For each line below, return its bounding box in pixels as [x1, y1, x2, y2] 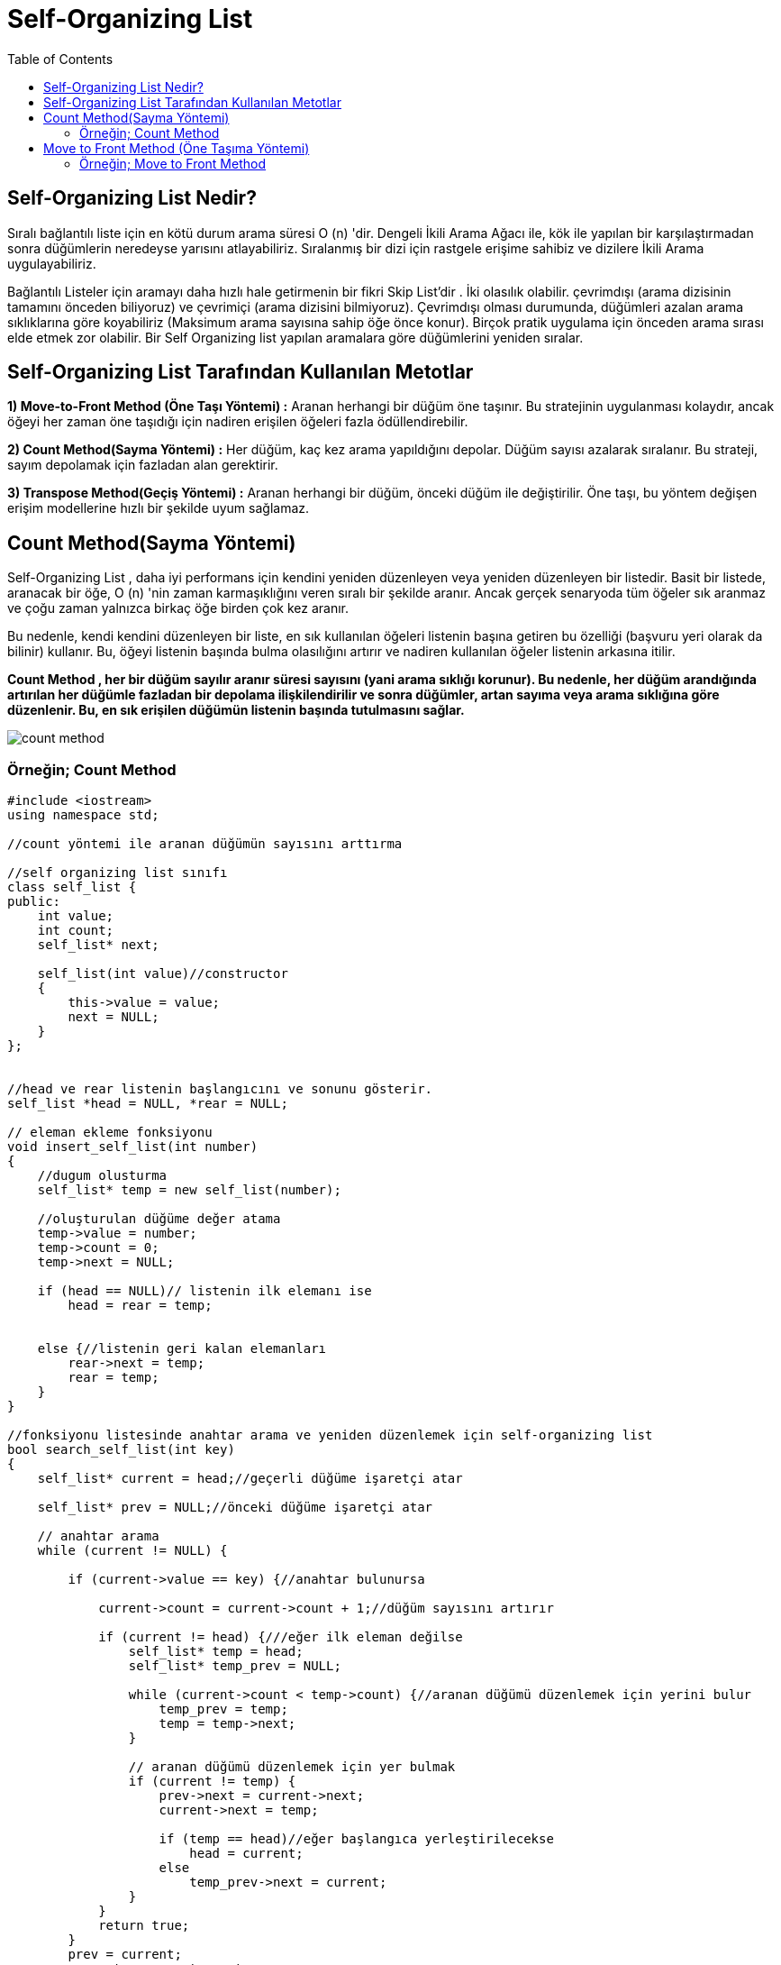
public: [7, 894, 61, 909]
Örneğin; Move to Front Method [79, 155, 266, 171]
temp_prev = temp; [159, 1702, 288, 1717]
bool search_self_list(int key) [7, 1442, 235, 1458]
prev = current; [68, 1947, 182, 1962]
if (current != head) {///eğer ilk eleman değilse [98, 1630, 463, 1645]
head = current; [189, 1846, 304, 1861]
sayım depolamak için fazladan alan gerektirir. [7, 457, 278, 473]
